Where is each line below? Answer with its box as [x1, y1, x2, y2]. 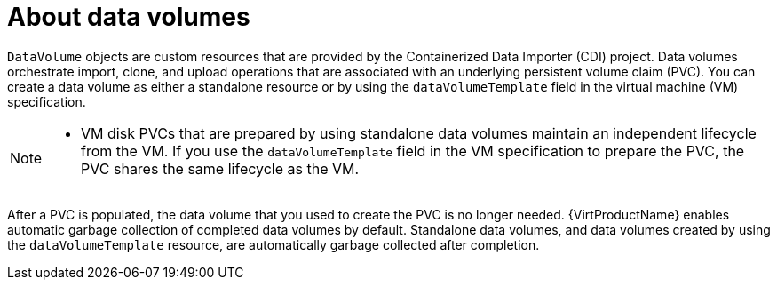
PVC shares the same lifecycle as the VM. [81, 159, 360, 178]
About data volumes [7, 2, 250, 32]
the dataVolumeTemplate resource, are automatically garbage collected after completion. [7, 236, 540, 252]
